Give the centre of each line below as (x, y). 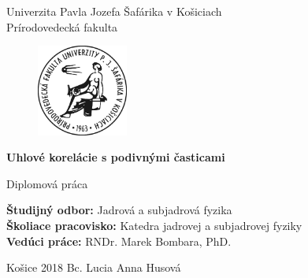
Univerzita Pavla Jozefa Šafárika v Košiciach (114, 11)
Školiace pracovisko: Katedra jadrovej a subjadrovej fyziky (154, 225)
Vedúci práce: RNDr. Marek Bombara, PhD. (119, 241)
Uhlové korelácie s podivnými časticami (116, 157)
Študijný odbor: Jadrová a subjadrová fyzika (119, 210)
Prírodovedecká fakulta (62, 26)
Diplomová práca (47, 183)
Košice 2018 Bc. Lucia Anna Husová (94, 267)
